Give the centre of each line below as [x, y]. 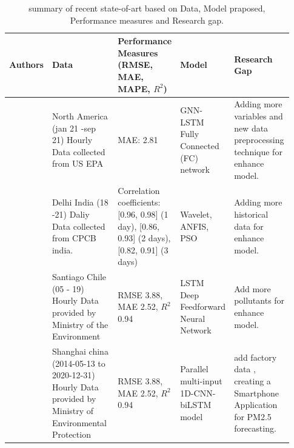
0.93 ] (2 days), [144, 238]
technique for [258, 151]
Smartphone [257, 393]
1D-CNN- [198, 393]
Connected [200, 145]
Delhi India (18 [80, 202]
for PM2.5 [253, 416]
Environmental [79, 422]
